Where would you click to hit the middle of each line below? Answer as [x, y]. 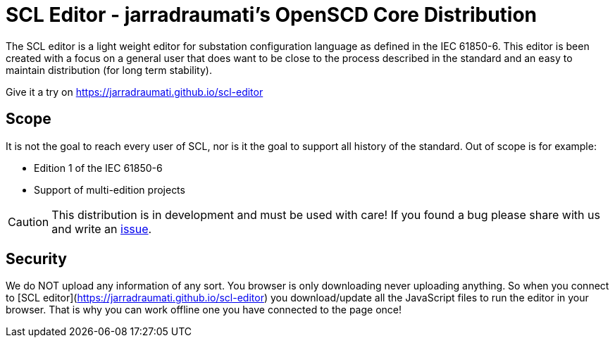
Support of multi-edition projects [110, 189]
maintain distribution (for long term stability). [109, 70]
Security [36, 259]
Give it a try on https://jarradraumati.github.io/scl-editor [135, 92]
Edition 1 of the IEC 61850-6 [98, 168]
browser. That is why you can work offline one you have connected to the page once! [204, 310]
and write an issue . [102, 229]
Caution [29, 222]
